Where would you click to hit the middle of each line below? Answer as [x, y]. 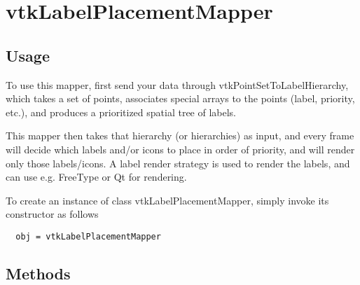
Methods [38, 273]
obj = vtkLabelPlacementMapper [88, 236]
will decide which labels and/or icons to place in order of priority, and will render [180, 149]
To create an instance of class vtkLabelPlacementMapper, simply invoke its [167, 200]
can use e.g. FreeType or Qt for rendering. [96, 177]
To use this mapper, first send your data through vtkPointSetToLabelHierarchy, [177, 84]
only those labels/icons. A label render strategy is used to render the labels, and [178, 163]
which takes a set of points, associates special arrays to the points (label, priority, [180, 98]
